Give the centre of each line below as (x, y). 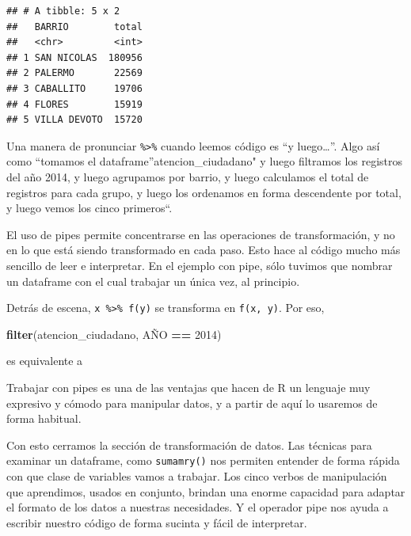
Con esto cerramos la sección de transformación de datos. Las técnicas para (189, 445)
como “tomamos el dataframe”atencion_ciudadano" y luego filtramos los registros (205, 161)
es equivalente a (45, 361)
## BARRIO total (74, 27)
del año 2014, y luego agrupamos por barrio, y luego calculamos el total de (188, 177)
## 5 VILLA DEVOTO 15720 (74, 120)
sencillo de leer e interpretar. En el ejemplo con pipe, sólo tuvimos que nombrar (200, 265)
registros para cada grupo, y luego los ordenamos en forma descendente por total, (204, 192)
